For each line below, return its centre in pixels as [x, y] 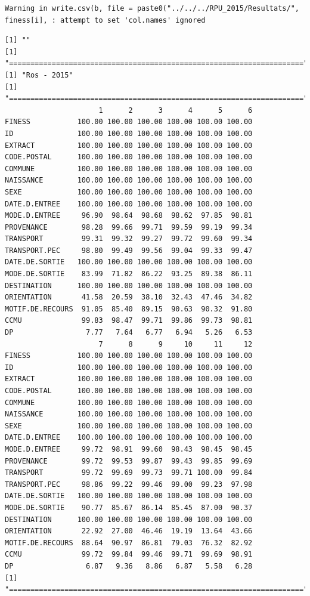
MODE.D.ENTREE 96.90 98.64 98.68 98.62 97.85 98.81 [129, 216]
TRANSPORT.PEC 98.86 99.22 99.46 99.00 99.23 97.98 [129, 484]
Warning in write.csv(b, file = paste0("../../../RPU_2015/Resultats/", [152, 8]
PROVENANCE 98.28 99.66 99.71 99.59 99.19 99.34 [129, 227]
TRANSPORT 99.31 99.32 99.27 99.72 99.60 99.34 [129, 239]
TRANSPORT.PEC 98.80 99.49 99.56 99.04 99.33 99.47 [129, 250]
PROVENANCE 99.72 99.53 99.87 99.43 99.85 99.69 [129, 461]
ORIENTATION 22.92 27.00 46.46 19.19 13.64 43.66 [129, 531]
